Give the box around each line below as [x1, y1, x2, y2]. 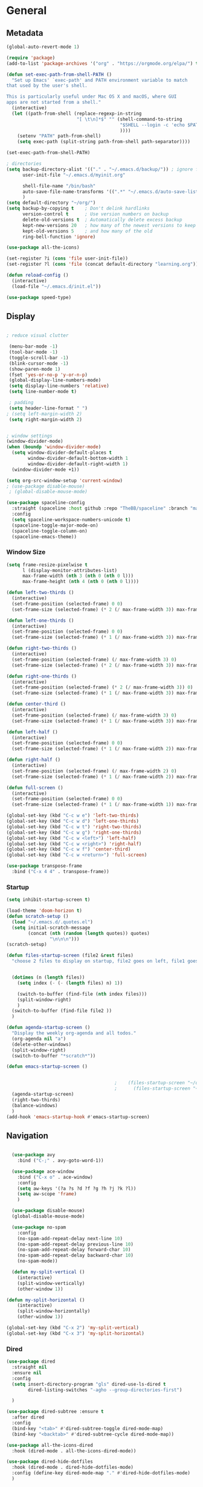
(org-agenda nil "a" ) [11, 1036, 66, 1042]
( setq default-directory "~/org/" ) [6, 200, 96, 206]
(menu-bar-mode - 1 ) [8, 343, 59, 349]
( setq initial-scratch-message [11, 925, 91, 931]
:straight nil [11, 1364, 47, 1371]
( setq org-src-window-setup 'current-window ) [6, 477, 123, 484]
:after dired [11, 1414, 45, 1420]
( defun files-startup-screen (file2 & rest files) [6, 953, 134, 959]
